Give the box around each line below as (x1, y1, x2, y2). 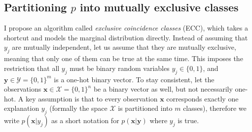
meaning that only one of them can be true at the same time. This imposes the (4, 53, 243, 64)
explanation (4, 103, 39, 113)
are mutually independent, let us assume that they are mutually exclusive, (12, 42, 236, 52)
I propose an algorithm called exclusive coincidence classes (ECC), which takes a (4, 23, 248, 33)
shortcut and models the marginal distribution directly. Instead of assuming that (4, 32, 248, 42)
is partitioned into (118, 103, 173, 113)
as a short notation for (51, 115, 119, 126)
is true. (178, 115, 199, 126)
